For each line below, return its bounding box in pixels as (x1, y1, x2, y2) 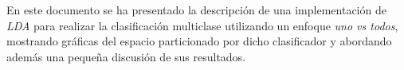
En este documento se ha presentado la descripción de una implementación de (6, 2, 386, 17)
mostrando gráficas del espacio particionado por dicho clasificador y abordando (6, 33, 392, 49)
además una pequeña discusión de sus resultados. (6, 48, 246, 64)
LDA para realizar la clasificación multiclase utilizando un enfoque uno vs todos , (6, 17, 398, 33)
